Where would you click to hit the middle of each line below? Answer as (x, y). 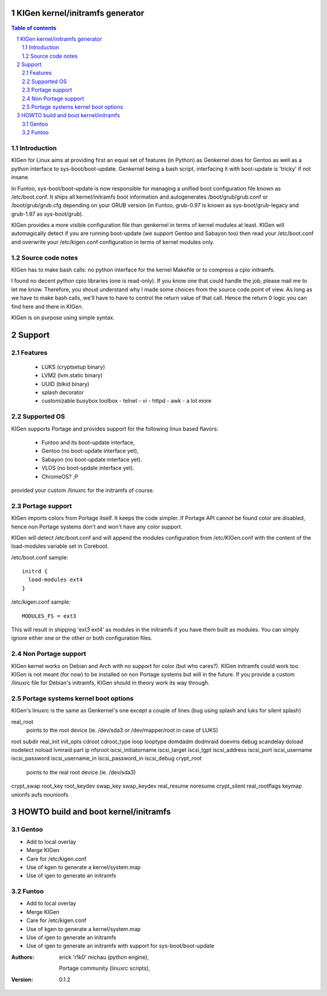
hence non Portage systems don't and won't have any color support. (97, 527)
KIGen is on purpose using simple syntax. (63, 317)
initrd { (35, 571)
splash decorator (63, 392)
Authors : (23, 957)
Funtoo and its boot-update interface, (88, 443)
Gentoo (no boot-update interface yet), (90, 451)
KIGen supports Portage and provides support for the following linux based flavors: (115, 429)
